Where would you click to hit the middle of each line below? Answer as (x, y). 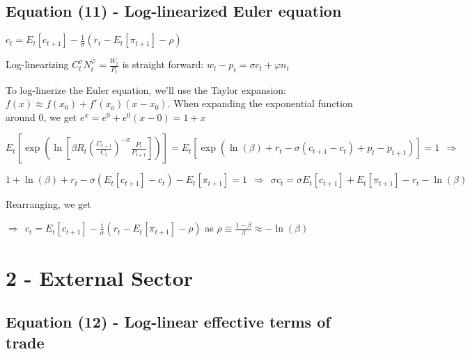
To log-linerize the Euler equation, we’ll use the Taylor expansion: (146, 89)
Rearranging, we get (48, 204)
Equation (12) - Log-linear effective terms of (168, 322)
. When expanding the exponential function (260, 103)
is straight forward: (163, 64)
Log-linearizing (37, 64)
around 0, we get (41, 116)
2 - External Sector (100, 277)
